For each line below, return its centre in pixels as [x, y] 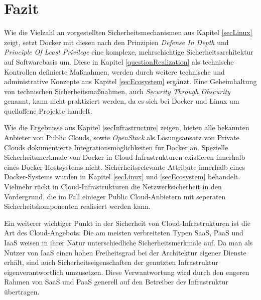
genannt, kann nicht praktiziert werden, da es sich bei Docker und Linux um [122, 101]
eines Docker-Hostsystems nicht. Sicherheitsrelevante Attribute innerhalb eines [125, 167]
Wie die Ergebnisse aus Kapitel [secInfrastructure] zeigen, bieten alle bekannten [127, 127]
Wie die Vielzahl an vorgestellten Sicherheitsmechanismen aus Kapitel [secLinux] [128, 32]
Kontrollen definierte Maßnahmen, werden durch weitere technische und [114, 71]
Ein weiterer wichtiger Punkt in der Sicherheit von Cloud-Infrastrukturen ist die [127, 223]
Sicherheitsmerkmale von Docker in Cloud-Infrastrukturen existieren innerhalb [125, 157]
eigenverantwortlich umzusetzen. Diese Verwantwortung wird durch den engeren [127, 272]
